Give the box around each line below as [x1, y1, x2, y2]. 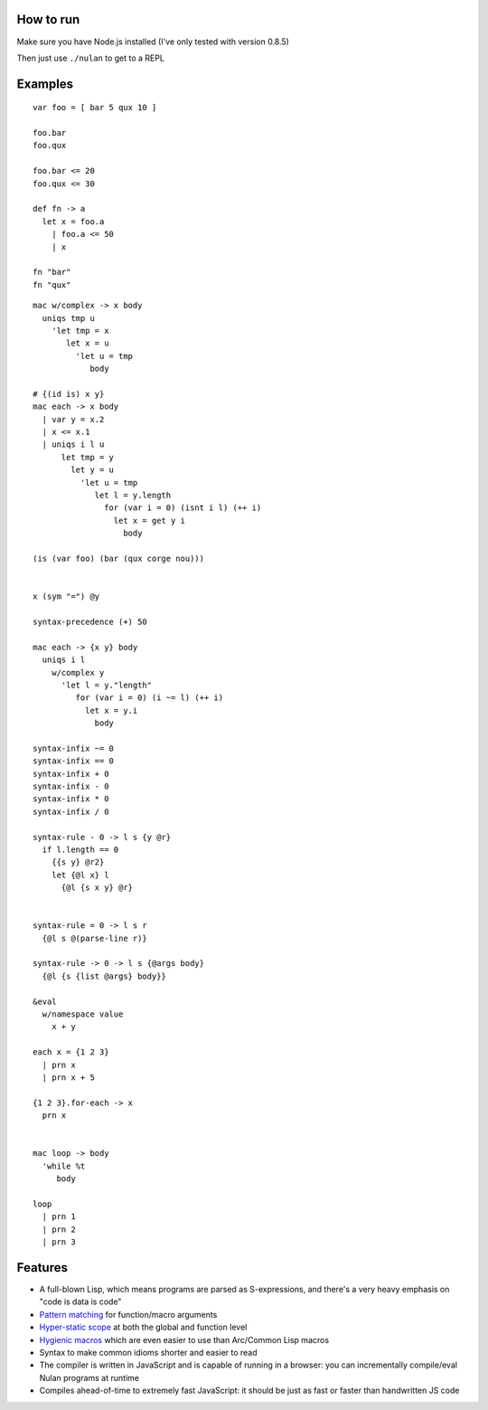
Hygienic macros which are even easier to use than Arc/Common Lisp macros [39, 1334, 330, 1345]
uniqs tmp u [42, 313, 95, 323]
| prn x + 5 [42, 1073, 95, 1083]
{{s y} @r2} [51, 857, 105, 867]
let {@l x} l [51, 869, 109, 880]
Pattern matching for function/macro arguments [39, 1309, 218, 1320]
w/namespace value [42, 1009, 124, 1019]
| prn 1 [42, 1212, 76, 1222]
